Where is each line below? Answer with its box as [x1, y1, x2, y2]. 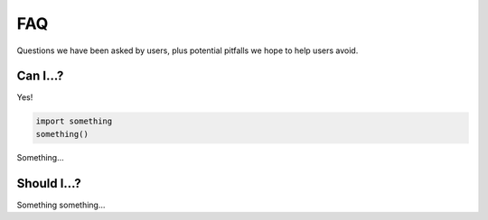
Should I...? [16, 176, 81, 191]
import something [35, 116, 113, 126]
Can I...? [16, 69, 64, 84]
